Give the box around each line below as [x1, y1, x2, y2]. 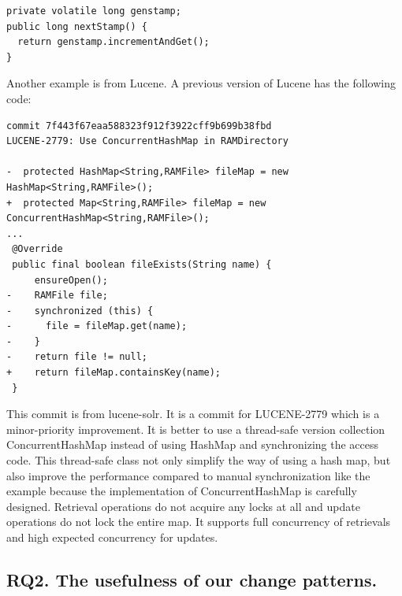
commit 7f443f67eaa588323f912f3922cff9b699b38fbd [6, 120, 272, 131]
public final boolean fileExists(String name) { [12, 258, 272, 270]
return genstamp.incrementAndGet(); [17, 36, 210, 48]
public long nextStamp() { [6, 20, 147, 32]
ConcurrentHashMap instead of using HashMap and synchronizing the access [6, 436, 379, 453]
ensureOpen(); [34, 274, 108, 286]
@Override [12, 243, 63, 255]
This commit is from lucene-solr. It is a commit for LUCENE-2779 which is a [6, 405, 380, 422]
